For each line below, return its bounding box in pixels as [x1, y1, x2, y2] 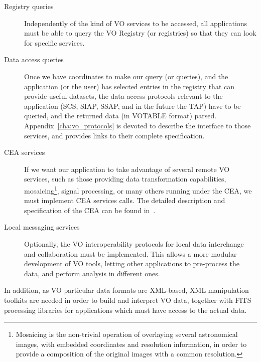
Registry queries [4, 1, 54, 11]
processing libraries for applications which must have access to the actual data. [4, 304, 247, 315]
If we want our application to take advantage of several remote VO [24, 163, 230, 174]
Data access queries [4, 54, 64, 65]
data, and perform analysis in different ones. [24, 268, 160, 278]
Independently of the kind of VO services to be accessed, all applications [24, 18, 247, 28]
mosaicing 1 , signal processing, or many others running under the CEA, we [24, 184, 252, 196]
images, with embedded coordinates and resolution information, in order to [16, 338, 247, 349]
